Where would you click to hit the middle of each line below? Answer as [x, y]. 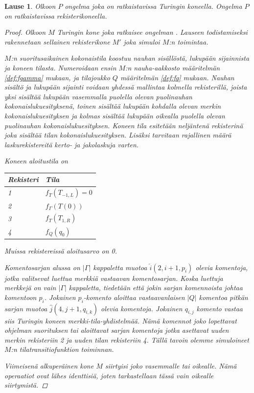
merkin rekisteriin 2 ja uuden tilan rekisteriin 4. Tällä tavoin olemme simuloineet [127, 339]
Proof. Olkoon [25, 32]
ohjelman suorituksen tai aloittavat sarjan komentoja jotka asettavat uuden [117, 330]
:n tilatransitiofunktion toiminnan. [62, 349]
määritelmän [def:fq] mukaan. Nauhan [177, 77]
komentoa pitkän [223, 297]
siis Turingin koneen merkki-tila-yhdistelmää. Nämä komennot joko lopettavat [121, 320]
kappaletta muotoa [120, 267]
